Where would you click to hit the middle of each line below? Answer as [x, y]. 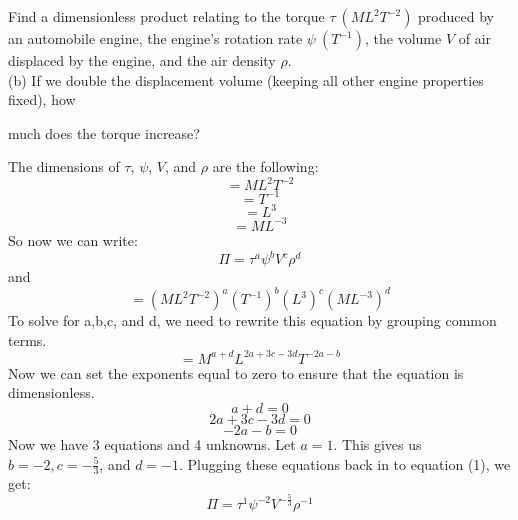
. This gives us [377, 444]
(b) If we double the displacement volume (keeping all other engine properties [246, 79]
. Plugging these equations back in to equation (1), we [344, 463]
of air [475, 38]
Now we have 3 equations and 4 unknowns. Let [152, 444]
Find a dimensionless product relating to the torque [166, 16]
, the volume [403, 38]
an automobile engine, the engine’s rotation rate [155, 38]
